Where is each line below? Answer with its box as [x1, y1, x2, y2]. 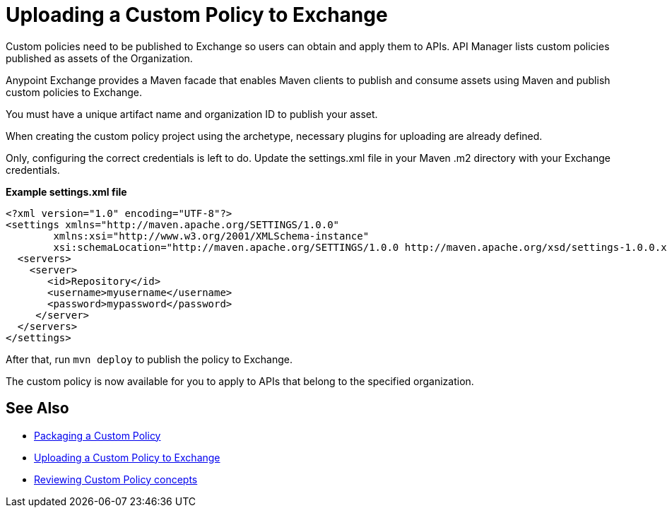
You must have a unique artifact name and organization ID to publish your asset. [6, 107, 378, 120]
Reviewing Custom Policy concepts [34, 473, 198, 485]
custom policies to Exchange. [6, 85, 143, 98]
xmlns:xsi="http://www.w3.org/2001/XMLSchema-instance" [53, 230, 370, 242]
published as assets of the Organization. [6, 52, 193, 64]
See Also [6, 399, 69, 418]
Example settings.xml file [6, 185, 127, 198]
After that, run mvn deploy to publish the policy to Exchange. [6, 353, 293, 365]
